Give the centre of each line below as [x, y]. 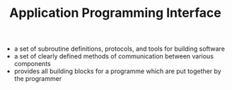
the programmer [38, 79]
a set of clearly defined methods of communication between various [114, 56]
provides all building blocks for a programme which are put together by [117, 71]
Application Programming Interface [115, 13]
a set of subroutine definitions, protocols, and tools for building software [119, 49]
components [32, 64]
